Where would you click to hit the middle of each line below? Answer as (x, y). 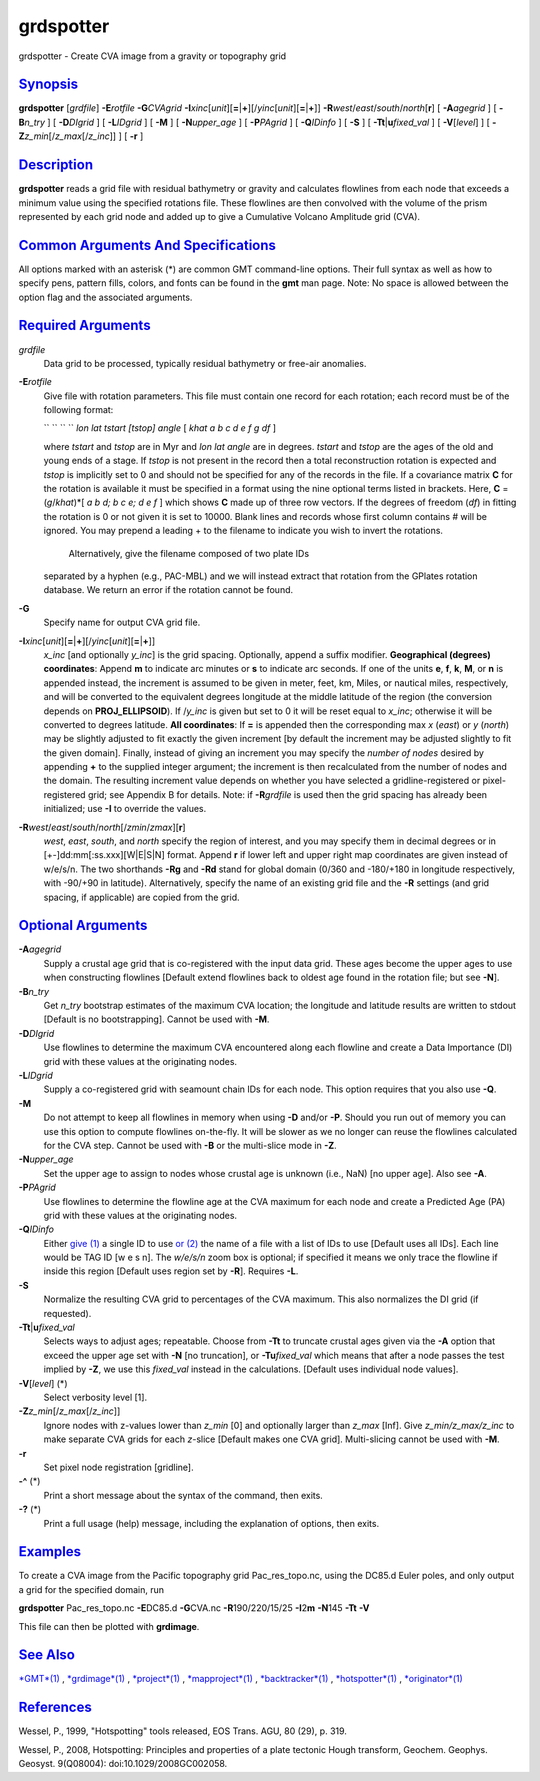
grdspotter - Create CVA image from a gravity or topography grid (152, 56)
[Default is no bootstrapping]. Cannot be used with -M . (156, 1019)
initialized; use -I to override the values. (125, 809)
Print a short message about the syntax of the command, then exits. (183, 1495)
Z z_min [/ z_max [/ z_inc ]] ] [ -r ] (81, 136)
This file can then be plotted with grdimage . (109, 1626)
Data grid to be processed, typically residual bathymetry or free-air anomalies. (205, 363)
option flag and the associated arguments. (105, 297)
